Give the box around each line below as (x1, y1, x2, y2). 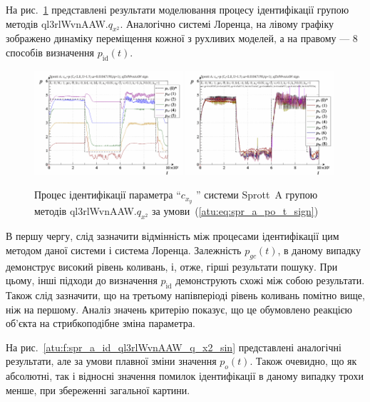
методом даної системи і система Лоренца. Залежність (6, 242, 242, 257)
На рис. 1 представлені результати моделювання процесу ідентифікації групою (6, 2, 349, 16)
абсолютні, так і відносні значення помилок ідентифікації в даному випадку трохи (6, 368, 364, 383)
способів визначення (6, 44, 95, 59)
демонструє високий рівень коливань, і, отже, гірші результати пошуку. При (6, 258, 338, 273)
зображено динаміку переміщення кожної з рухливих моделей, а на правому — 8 (6, 31, 358, 46)
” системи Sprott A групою (195, 187, 318, 202)
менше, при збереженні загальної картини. (6, 382, 190, 397)
